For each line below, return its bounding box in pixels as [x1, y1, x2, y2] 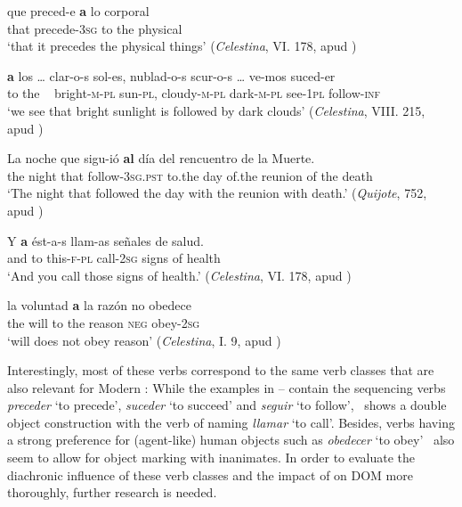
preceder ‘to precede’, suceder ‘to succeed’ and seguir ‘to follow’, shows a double [7, 396, 447, 414]
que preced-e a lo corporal [7, 2, 150, 20]
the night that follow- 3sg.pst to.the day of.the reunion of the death [7, 166, 373, 184]
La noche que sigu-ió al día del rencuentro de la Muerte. [7, 149, 315, 168]
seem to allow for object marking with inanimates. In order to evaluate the [7, 448, 416, 467]
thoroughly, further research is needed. [7, 483, 217, 502]
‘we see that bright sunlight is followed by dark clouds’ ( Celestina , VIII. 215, [7, 101, 426, 119]
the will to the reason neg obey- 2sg [7, 313, 200, 331]
